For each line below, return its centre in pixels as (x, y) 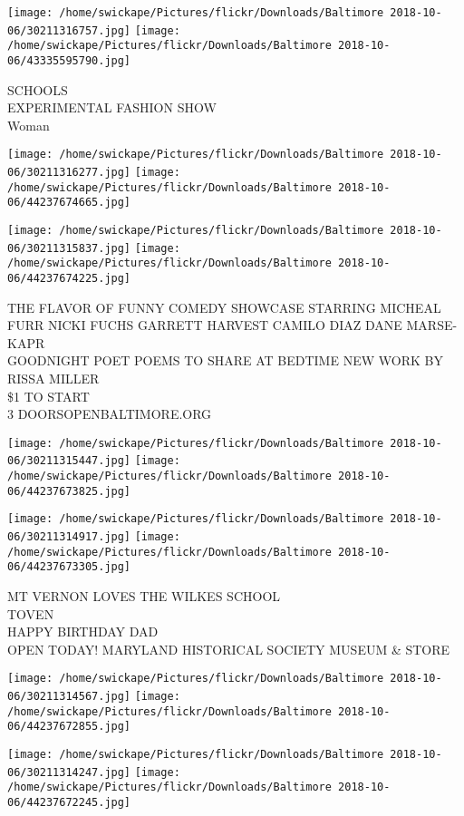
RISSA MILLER (53, 379)
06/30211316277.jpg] (69, 173)
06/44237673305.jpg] (69, 567)
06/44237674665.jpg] (69, 203)
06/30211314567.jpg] (69, 697)
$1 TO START (48, 396)
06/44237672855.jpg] (69, 727)
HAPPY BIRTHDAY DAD (83, 631)
